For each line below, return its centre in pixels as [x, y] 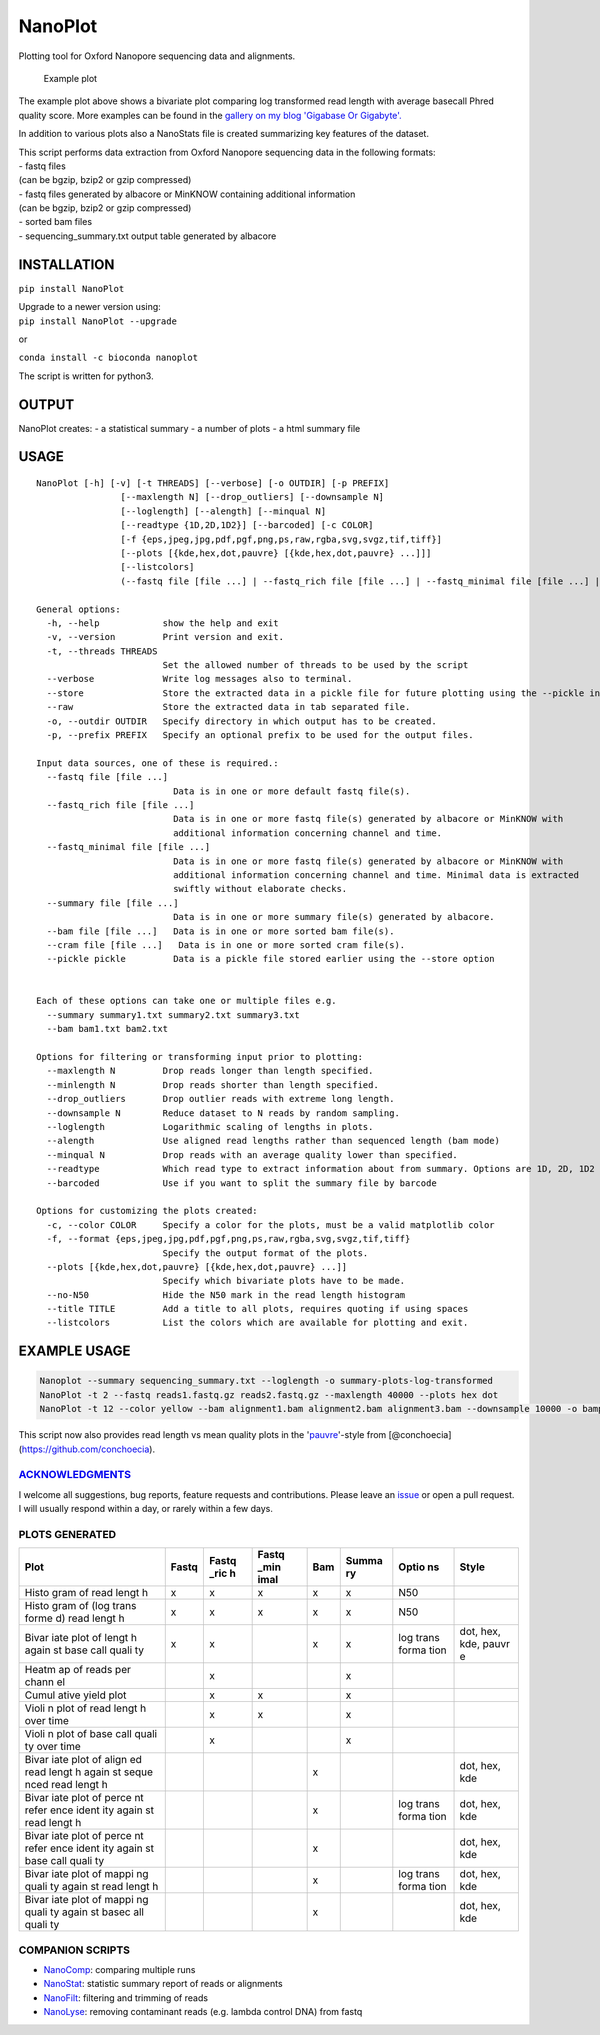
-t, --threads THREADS [102, 651]
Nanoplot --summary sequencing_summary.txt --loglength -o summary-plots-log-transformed [266, 1381]
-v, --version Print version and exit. [165, 637]
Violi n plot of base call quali [91, 1734]
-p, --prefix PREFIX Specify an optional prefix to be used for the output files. [260, 735]
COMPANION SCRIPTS [74, 1950]
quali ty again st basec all [84, 1912]
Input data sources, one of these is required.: [157, 763]
